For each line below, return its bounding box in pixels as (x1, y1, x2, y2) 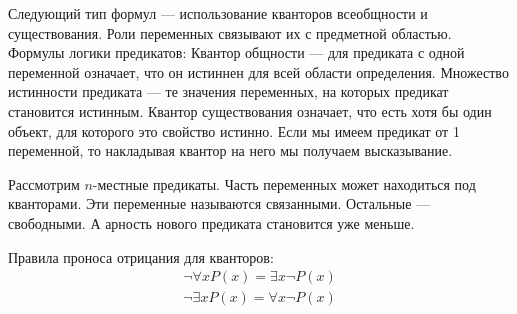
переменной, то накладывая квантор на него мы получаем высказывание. (8, 140, 453, 161)
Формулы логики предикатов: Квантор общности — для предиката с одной (8, 42, 465, 63)
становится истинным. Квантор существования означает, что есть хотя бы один (8, 100, 492, 121)
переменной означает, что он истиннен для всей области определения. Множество (8, 61, 509, 82)
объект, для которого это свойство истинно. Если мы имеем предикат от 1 (8, 120, 460, 141)
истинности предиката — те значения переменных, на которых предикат (8, 81, 449, 102)
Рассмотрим (8, 173, 80, 194)
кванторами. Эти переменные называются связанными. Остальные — (8, 193, 431, 214)
